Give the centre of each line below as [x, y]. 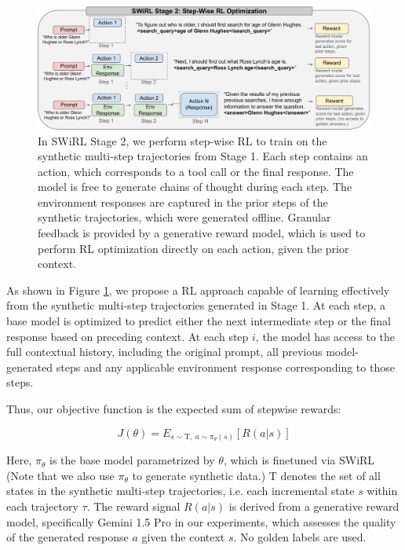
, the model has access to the [325, 336]
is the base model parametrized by [132, 460]
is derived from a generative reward [314, 506]
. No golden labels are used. [300, 537]
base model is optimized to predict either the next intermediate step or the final [199, 321]
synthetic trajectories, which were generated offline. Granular [184, 217]
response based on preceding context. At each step [128, 336]
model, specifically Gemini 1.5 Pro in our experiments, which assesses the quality [201, 521]
